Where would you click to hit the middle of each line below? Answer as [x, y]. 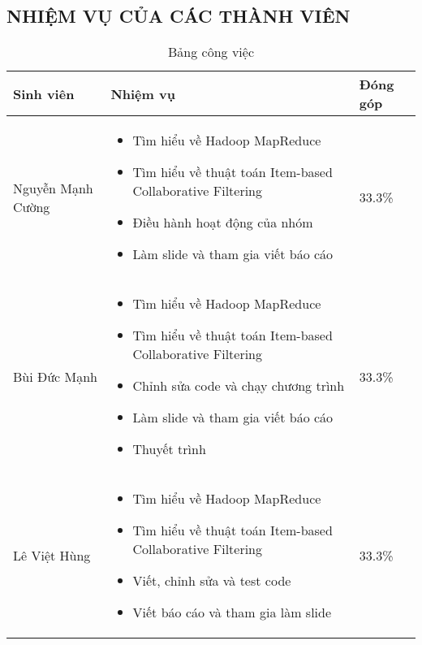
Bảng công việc [211, 52]
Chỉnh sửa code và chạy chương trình [239, 386]
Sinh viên [44, 93]
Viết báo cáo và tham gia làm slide [232, 613]
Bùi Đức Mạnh [56, 376]
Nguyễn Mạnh [53, 188]
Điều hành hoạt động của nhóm [223, 223]
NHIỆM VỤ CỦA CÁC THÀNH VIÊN [179, 16]
